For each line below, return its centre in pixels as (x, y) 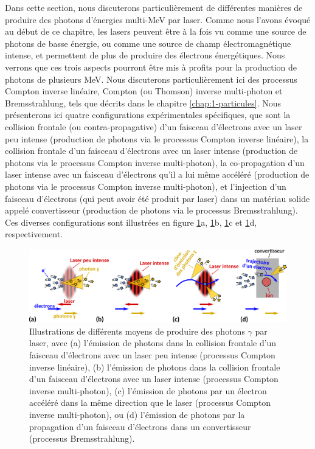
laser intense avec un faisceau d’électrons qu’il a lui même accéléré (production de (157, 174)
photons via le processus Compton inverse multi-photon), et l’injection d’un (146, 186)
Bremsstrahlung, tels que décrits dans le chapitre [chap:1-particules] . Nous (143, 103)
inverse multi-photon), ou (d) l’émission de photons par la (137, 414)
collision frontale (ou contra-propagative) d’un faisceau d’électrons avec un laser (154, 126)
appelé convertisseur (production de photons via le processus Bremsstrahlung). (151, 210)
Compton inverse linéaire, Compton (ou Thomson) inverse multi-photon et (144, 91)
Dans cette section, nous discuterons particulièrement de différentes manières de (154, 7)
